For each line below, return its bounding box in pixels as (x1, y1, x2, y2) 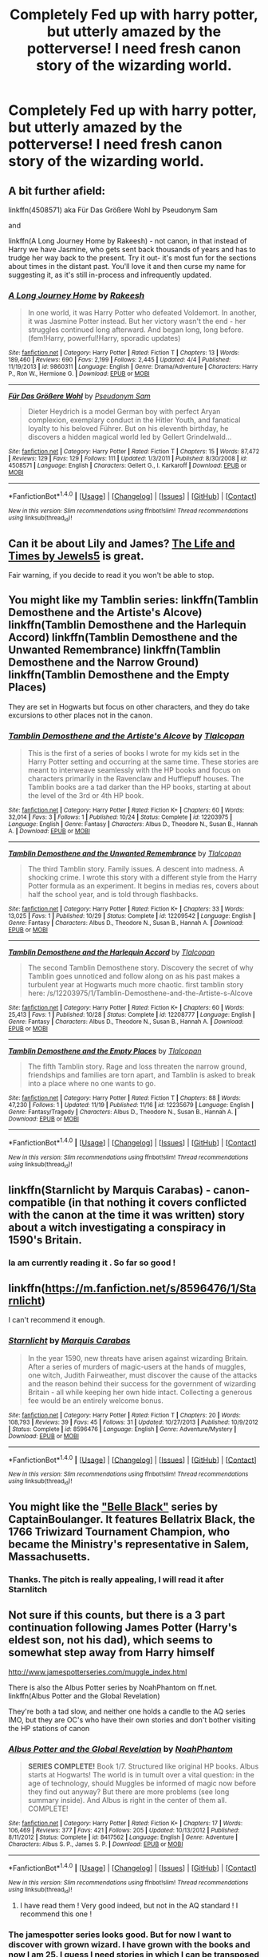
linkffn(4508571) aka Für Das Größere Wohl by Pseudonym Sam (8, 205, 218, 215)
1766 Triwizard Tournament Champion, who (8, 1524, 231, 1538)
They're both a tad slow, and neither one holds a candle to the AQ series (8, 1706, 246, 1716)
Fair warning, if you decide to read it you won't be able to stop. (8, 571, 215, 580)
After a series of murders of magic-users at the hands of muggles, (27, 1362, 246, 1371)
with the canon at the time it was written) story (8, 1208, 245, 1222)
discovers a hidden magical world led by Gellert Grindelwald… (27, 433, 232, 442)
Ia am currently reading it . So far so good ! (8, 1257, 176, 1268)
